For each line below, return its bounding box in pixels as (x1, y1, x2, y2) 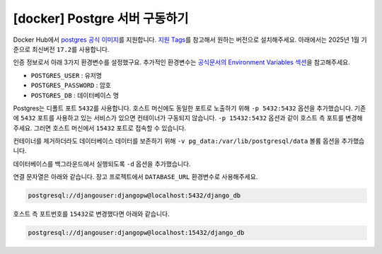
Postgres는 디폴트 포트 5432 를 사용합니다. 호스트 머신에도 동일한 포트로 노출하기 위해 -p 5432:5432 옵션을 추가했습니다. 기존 (13, 103, 366, 112)
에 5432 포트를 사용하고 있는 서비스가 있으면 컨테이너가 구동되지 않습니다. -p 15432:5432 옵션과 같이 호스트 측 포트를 (13, 114, 345, 122)
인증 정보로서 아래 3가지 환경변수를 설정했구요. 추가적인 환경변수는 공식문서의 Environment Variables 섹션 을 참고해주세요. (13, 58, 350, 67)
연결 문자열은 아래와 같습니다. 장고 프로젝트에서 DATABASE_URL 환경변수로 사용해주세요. (13, 173, 258, 181)
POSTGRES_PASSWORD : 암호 (30, 81, 111, 90)
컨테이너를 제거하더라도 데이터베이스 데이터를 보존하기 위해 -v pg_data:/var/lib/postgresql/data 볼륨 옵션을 (13, 137, 340, 145)
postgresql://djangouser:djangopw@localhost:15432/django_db (28, 229, 245, 237)
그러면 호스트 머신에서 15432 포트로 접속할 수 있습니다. (33, 124, 187, 132)
